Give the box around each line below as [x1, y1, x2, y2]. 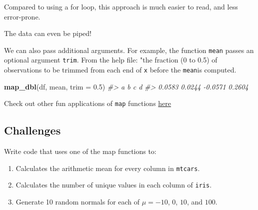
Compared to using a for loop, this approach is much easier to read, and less [4, 1, 238, 11]
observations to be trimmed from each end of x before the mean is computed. [4, 64, 236, 75]
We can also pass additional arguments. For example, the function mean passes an [4, 44, 254, 55]
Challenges [4, 122, 61, 138]
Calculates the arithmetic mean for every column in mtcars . [15, 162, 200, 173]
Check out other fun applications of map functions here [4, 98, 171, 108]
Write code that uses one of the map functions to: [4, 146, 156, 156]
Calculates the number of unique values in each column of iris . [15, 179, 212, 190]
